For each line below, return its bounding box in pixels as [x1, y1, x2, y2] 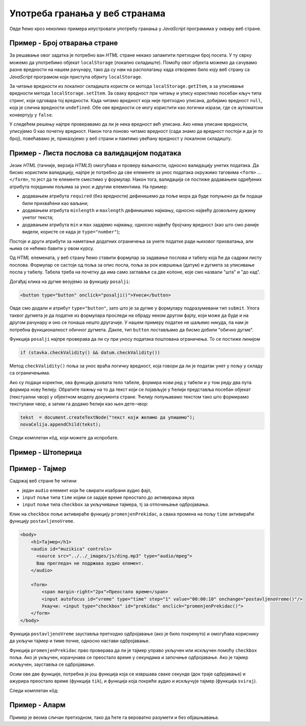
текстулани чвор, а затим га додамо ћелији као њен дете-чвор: [9, 401, 149, 407]
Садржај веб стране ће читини [9, 478, 76, 484]
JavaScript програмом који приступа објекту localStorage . [9, 74, 143, 80]
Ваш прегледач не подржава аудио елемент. [36, 560, 144, 566]
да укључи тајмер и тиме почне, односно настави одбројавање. [9, 638, 150, 644]
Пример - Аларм [9, 700, 66, 710]
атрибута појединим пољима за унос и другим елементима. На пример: [9, 183, 168, 190]
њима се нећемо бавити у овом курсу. [9, 245, 94, 251]
